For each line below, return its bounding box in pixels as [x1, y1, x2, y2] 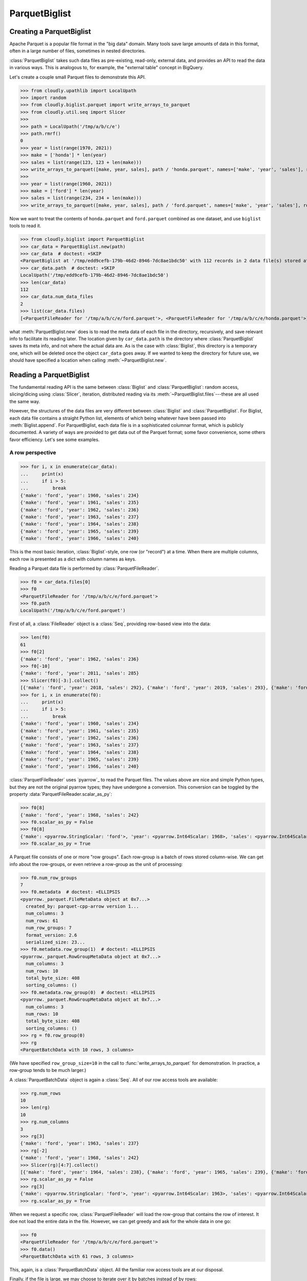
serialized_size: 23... [26, 939, 85, 945]
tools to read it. [9, 223, 41, 229]
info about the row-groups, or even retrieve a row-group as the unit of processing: [9, 861, 183, 867]
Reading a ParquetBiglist [9, 370, 90, 379]
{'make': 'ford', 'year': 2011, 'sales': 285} [20, 670, 139, 676]
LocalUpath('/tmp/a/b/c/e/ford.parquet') [20, 608, 126, 613]
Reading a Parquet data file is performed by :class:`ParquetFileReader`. [9, 565, 160, 571]
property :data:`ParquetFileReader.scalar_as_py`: [9, 791, 113, 797]
